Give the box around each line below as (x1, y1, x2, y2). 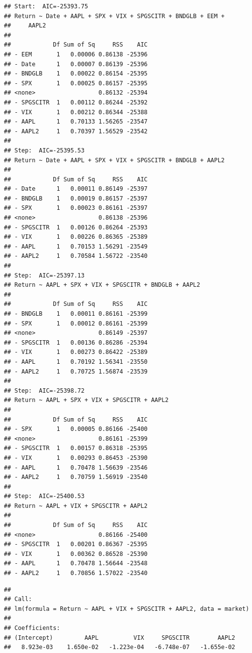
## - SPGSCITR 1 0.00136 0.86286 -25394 (4, 339, 148, 346)
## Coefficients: (4, 625, 60, 631)
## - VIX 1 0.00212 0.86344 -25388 (4, 108, 148, 116)
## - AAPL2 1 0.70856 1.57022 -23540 (4, 570, 148, 577)
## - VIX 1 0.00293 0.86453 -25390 (4, 454, 148, 461)
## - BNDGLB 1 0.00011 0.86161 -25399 (4, 310, 148, 317)
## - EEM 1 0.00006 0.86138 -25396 (4, 50, 148, 58)
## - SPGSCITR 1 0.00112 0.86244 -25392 (4, 99, 148, 106)
